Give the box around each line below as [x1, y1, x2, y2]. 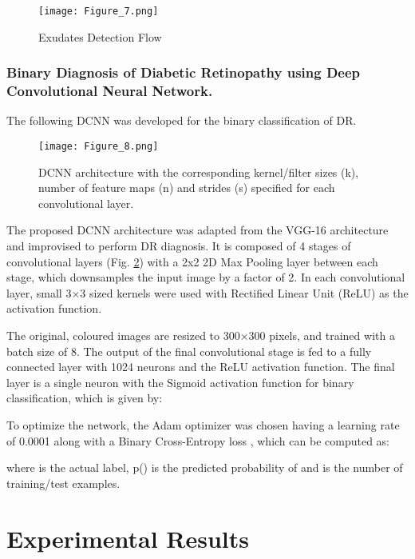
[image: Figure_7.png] [38, 6, 159, 17]
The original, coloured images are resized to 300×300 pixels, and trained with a [6, 326, 395, 343]
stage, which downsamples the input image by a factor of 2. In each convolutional [6, 269, 405, 285]
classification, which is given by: [6, 389, 163, 406]
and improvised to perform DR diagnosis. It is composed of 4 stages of [6, 238, 351, 254]
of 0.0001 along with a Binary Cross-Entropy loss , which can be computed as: [6, 432, 389, 449]
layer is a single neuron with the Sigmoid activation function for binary [6, 373, 354, 390]
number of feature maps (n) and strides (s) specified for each [38, 179, 335, 196]
